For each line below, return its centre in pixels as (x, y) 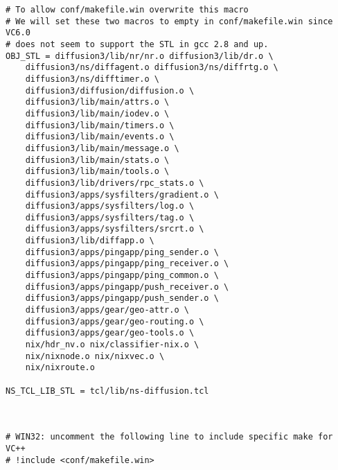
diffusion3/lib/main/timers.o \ (100, 125)
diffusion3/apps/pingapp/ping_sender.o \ (122, 252)
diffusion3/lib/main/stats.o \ (97, 160)
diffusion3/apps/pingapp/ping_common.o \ (122, 276)
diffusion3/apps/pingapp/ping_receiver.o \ (127, 264)
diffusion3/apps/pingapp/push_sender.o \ (122, 298)
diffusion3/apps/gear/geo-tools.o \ (110, 333)
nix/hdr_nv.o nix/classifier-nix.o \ (112, 345)
